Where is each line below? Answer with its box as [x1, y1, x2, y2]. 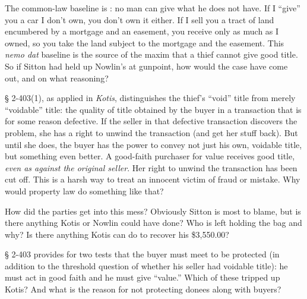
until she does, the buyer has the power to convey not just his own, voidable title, [5, 138, 302, 150]
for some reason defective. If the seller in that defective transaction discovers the [5, 115, 297, 127]
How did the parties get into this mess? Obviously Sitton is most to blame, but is [5, 204, 301, 217]
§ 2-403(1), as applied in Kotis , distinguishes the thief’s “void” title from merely [5, 92, 296, 104]
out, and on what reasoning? [5, 71, 109, 84]
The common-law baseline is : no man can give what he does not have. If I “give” [5, 2, 300, 14]
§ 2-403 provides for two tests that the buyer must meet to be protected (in [5, 248, 280, 260]
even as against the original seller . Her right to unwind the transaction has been [5, 161, 297, 174]
